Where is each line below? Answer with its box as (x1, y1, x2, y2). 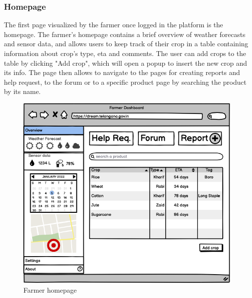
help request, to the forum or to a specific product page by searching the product (4, 76, 247, 87)
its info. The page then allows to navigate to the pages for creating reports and (4, 67, 240, 77)
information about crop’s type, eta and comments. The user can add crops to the (4, 48, 246, 58)
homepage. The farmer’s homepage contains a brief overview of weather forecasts (4, 29, 246, 39)
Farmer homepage (23, 285, 77, 295)
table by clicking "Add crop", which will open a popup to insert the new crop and (4, 57, 247, 68)
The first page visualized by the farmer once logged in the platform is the (4, 19, 223, 30)
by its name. (4, 86, 41, 96)
